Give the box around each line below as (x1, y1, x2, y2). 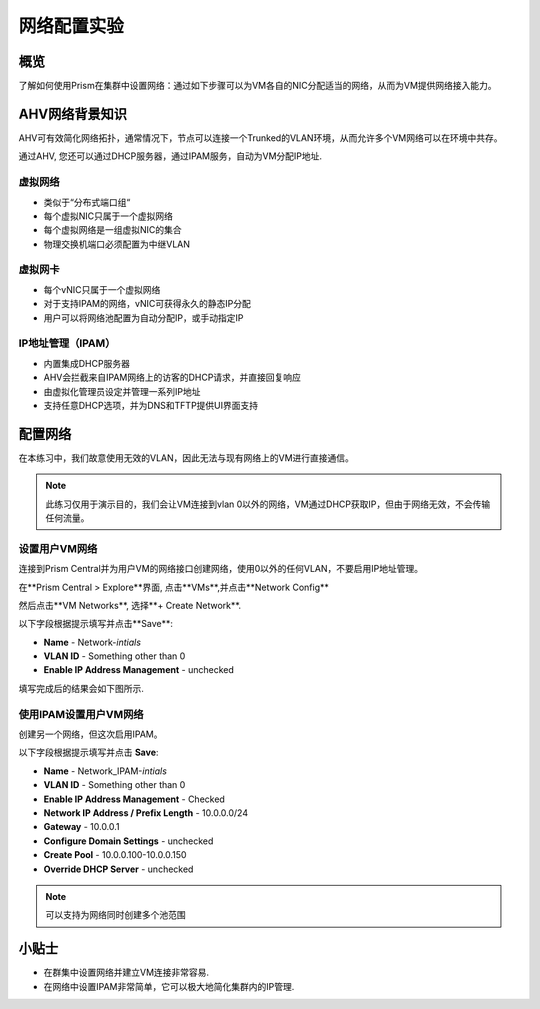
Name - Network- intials (43, 636, 142, 648)
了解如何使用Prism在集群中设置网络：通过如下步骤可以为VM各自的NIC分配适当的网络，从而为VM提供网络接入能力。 (18, 80, 497, 92)
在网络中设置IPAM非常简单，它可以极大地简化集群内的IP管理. (43, 980, 295, 992)
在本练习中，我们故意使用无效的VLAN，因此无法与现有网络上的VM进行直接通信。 (18, 451, 355, 464)
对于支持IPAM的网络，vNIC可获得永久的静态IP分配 (43, 298, 252, 310)
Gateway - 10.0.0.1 (43, 821, 120, 833)
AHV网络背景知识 (18, 105, 128, 122)
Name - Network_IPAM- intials (43, 765, 167, 777)
